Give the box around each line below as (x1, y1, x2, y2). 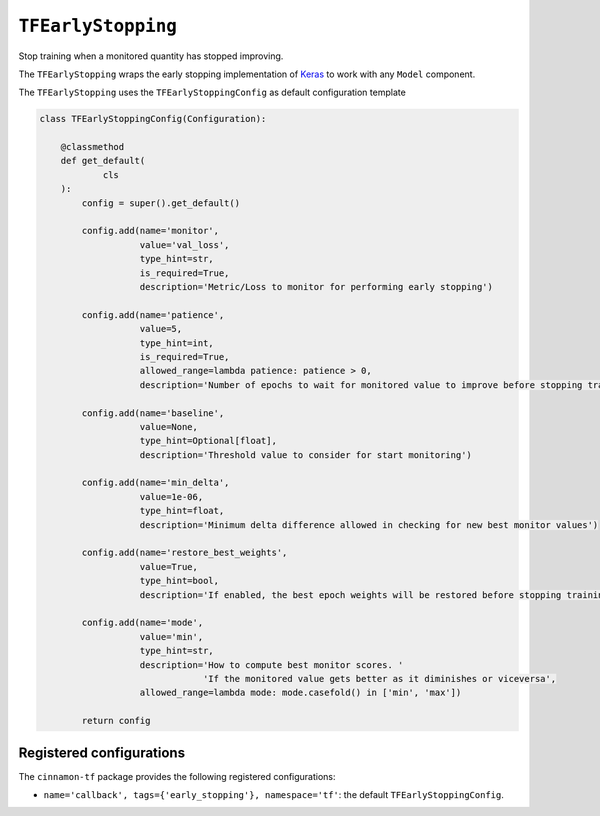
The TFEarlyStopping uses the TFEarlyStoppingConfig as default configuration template (18, 86, 407, 99)
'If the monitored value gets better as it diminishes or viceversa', (202, 673, 557, 684)
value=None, (139, 421, 199, 432)
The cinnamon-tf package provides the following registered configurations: (18, 770, 336, 782)
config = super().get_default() (81, 197, 240, 209)
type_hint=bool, (139, 575, 220, 587)
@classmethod (60, 141, 125, 153)
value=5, (139, 323, 183, 335)
